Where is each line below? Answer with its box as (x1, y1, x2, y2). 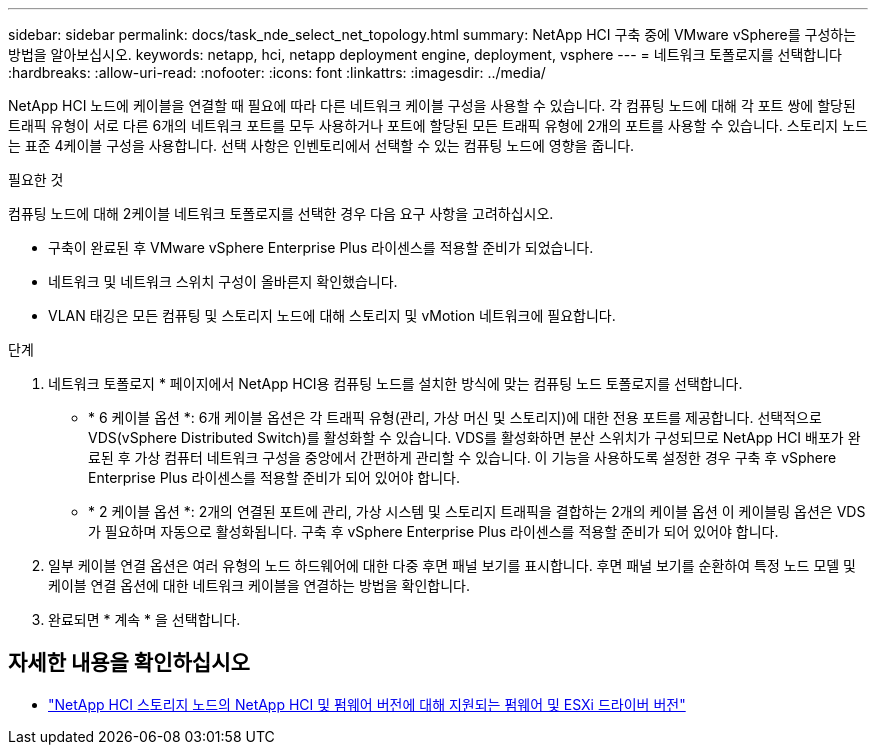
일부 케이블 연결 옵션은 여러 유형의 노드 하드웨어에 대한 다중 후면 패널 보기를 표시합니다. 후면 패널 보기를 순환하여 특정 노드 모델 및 (48, 557, 856, 574)
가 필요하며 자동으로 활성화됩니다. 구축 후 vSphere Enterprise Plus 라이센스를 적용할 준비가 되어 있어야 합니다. (88, 523, 779, 540)
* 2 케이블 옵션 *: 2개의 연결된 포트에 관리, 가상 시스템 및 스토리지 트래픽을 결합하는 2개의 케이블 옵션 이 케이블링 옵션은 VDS (88, 503, 866, 520)
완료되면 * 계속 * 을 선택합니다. (48, 611, 241, 628)
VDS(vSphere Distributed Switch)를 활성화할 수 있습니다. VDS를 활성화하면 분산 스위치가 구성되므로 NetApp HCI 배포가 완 (88, 429, 861, 446)
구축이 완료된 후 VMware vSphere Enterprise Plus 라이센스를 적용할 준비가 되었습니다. (48, 239, 594, 256)
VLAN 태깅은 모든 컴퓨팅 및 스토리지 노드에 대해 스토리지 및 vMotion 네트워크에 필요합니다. (48, 307, 616, 324)
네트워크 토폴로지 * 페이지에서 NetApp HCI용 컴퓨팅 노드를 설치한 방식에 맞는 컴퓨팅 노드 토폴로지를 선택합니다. (48, 375, 743, 392)
